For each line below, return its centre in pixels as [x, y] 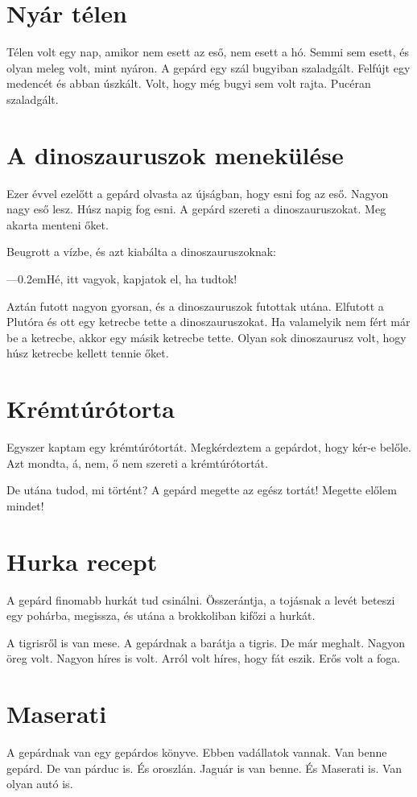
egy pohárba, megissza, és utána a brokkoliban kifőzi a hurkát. [161, 615]
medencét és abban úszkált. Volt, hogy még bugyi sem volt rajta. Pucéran [189, 83]
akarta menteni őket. [58, 224]
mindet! [25, 505]
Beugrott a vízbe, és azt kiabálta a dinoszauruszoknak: [141, 252]
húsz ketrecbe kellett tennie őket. [88, 353]
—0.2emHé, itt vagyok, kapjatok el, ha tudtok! [122, 279]
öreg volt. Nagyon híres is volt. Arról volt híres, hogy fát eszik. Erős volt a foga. [204, 658]
